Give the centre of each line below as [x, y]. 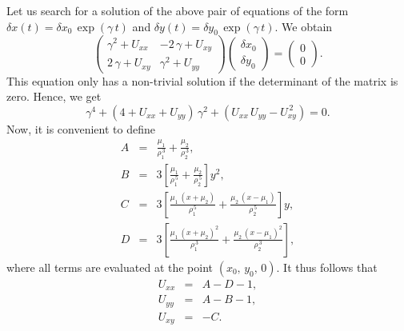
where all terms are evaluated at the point [110, 267]
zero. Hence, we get [54, 96]
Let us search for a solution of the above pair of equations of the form [178, 10]
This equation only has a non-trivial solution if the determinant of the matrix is [202, 80]
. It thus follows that [327, 267]
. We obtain [304, 26]
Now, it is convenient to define [81, 128]
